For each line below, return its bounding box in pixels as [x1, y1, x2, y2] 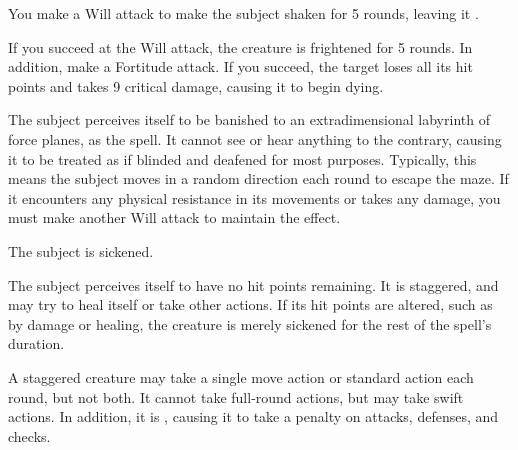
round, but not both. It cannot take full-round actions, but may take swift [8, 386, 464, 407]
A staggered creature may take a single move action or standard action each [8, 366, 474, 387]
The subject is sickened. [8, 240, 154, 261]
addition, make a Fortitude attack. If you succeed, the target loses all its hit [8, 56, 473, 77]
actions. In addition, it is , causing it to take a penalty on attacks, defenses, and [8, 406, 499, 427]
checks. [8, 425, 51, 446]
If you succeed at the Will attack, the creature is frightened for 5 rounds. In [8, 36, 473, 57]
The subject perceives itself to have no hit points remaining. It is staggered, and [8, 274, 499, 295]
